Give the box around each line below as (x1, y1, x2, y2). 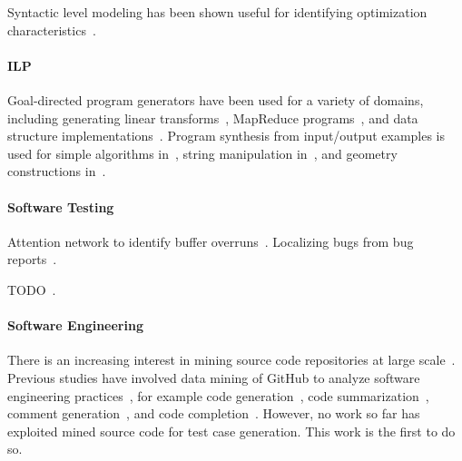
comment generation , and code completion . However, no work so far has (7, 404, 420, 423)
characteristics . (7, 20, 96, 39)
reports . (7, 250, 57, 269)
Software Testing (7, 197, 114, 216)
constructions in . (7, 162, 106, 181)
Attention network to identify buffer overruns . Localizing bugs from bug (7, 231, 414, 250)
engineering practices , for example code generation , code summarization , (7, 386, 429, 405)
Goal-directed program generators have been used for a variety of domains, (7, 90, 424, 109)
